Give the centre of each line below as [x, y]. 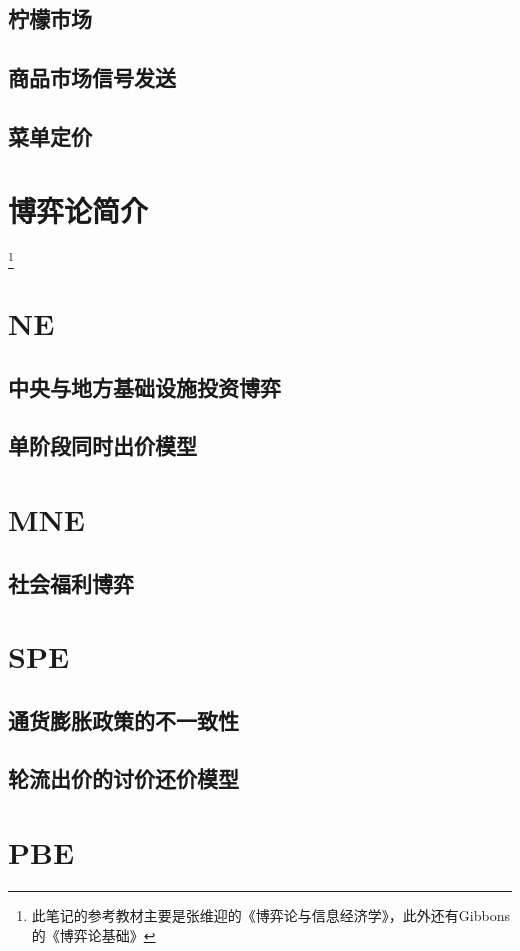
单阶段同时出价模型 [102, 445]
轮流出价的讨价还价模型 [123, 778]
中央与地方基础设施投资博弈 [144, 386]
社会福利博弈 [71, 582]
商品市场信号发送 [92, 77]
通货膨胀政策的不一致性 [123, 719]
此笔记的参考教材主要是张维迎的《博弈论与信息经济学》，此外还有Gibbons [270, 914]
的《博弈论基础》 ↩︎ [93, 934]
